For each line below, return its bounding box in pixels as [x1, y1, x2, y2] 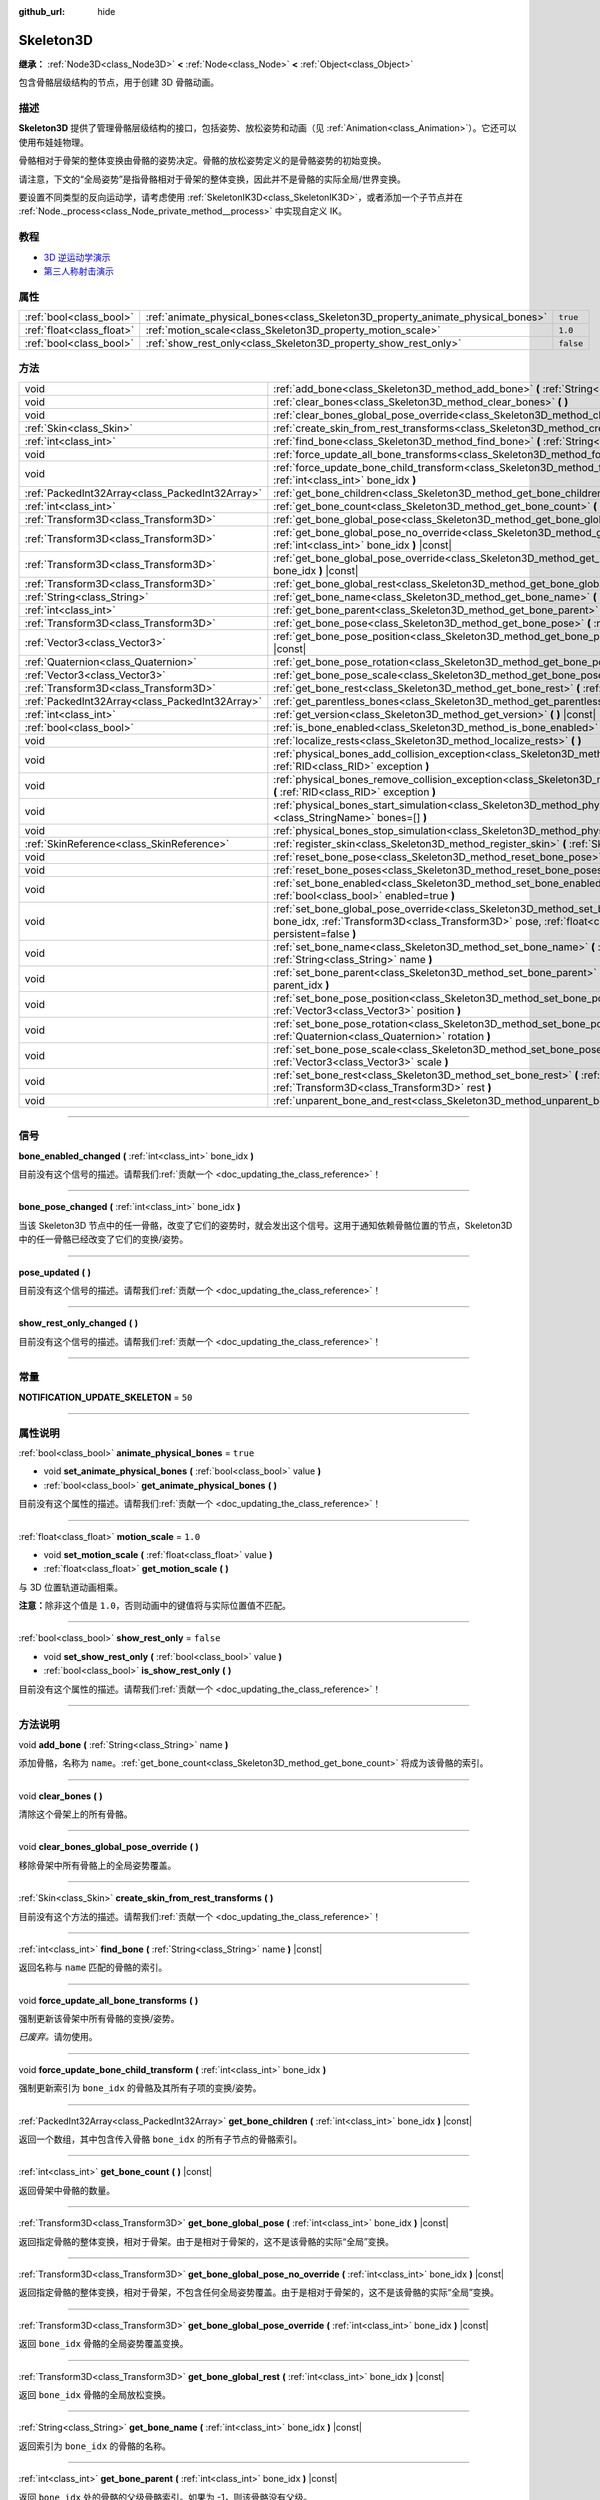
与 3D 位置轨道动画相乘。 [18, 1581, 124, 1593]
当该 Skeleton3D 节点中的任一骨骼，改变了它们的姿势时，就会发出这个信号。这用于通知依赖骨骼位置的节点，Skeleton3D [18, 1219, 513, 1231]
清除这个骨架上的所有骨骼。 [18, 1808, 133, 1820]
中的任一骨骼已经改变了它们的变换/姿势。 [18, 1233, 189, 1245]
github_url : [18, 6, 65, 17]
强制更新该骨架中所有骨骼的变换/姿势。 [18, 2013, 180, 2025]
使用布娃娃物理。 [18, 136, 89, 148]
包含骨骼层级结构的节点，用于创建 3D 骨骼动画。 [18, 76, 220, 89]
